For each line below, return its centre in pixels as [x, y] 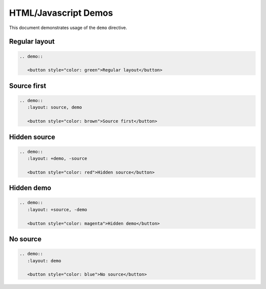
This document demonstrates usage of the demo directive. [68, 28]
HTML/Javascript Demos [61, 13]
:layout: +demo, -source [57, 159]
